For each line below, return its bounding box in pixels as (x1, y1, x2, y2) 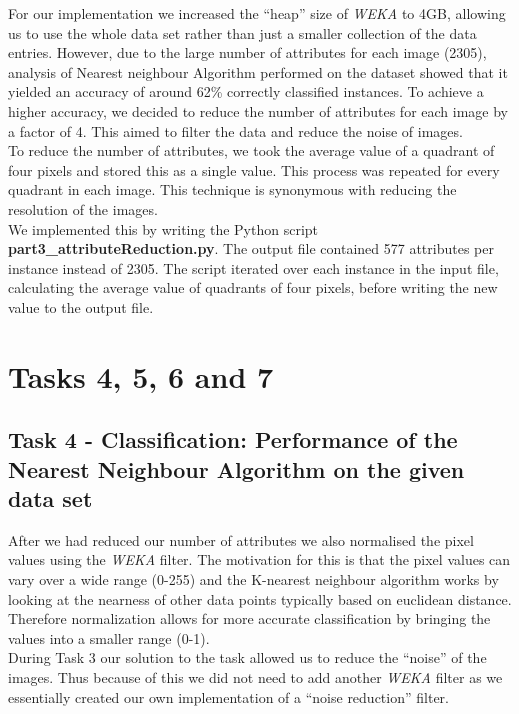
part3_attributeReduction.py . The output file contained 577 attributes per (8, 238, 494, 259)
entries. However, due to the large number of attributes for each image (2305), (8, 42, 487, 63)
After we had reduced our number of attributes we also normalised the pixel (8, 529, 474, 550)
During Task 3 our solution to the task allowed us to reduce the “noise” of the (8, 647, 487, 668)
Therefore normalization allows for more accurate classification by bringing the (8, 608, 491, 629)
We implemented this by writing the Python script (8, 218, 319, 239)
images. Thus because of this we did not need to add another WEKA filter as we (8, 667, 503, 688)
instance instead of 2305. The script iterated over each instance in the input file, (8, 257, 499, 278)
